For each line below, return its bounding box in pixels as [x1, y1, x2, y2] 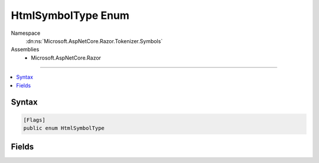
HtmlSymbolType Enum [11, 9, 130, 22]
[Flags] [23, 116, 45, 123]
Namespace [11, 30, 41, 37]
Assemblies [11, 46, 40, 53]
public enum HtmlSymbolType [23, 125, 105, 131]
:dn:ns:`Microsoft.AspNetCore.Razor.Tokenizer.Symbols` [25, 37, 163, 44]
